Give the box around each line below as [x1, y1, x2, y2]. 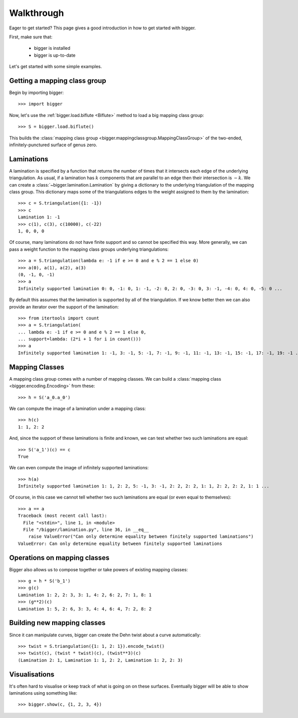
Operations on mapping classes [9, 553, 110, 562]
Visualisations [9, 670, 55, 679]
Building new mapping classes [9, 618, 106, 627]
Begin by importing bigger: [9, 90, 64, 96]
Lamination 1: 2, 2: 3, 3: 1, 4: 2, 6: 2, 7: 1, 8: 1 [18, 592, 151, 598]
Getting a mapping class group [9, 76, 106, 85]
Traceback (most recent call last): [18, 513, 107, 518]
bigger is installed [34, 45, 71, 51]
